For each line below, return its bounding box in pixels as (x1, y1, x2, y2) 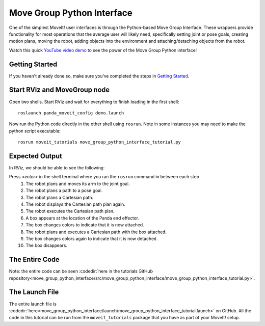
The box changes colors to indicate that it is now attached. (26, 222, 144, 228)
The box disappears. (26, 243, 67, 248)
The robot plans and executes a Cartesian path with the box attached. (26, 229, 167, 235)
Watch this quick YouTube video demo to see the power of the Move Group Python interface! (9, 47, 197, 53)
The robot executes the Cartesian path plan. (26, 208, 115, 214)
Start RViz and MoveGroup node (9, 86, 110, 94)
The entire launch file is (9, 301, 56, 307)
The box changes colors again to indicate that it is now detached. (26, 236, 158, 242)
